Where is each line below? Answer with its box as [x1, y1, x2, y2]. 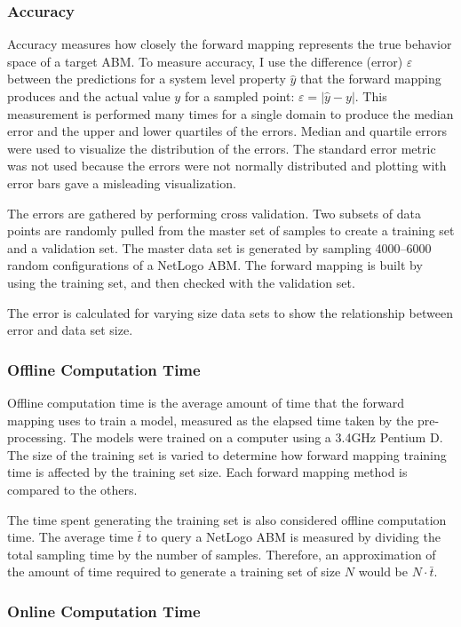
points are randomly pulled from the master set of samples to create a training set [7, 221, 455, 240]
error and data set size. [7, 321, 133, 339]
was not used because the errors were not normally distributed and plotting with [7, 156, 447, 175]
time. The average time [7, 528, 133, 546]
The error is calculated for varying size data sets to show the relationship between [7, 303, 453, 321]
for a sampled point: [184, 87, 295, 105]
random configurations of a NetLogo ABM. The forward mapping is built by [7, 256, 423, 274]
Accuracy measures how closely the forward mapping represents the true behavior [7, 35, 452, 53]
